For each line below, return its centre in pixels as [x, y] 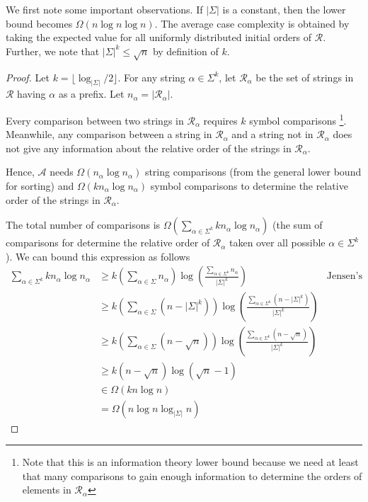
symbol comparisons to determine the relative [249, 186]
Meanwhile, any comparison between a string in [109, 134]
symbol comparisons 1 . [298, 119]
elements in [47, 490]
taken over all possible [277, 243]
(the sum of [298, 225]
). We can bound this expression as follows [98, 256]
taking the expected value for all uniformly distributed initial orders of [159, 37]
